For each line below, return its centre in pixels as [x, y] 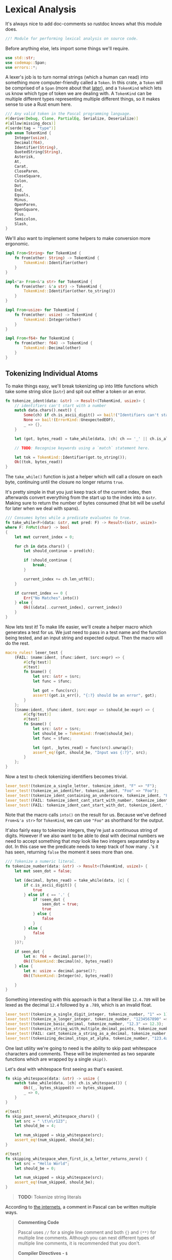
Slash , [21, 224]
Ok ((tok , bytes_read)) [39, 462]
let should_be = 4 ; [35, 1126]
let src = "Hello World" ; [42, 1163]
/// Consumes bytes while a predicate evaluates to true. [68, 518]
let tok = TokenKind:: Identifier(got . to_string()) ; [71, 457]
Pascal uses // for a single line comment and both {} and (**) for [87, 1232]
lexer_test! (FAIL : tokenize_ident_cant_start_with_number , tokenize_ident [87, 800]
